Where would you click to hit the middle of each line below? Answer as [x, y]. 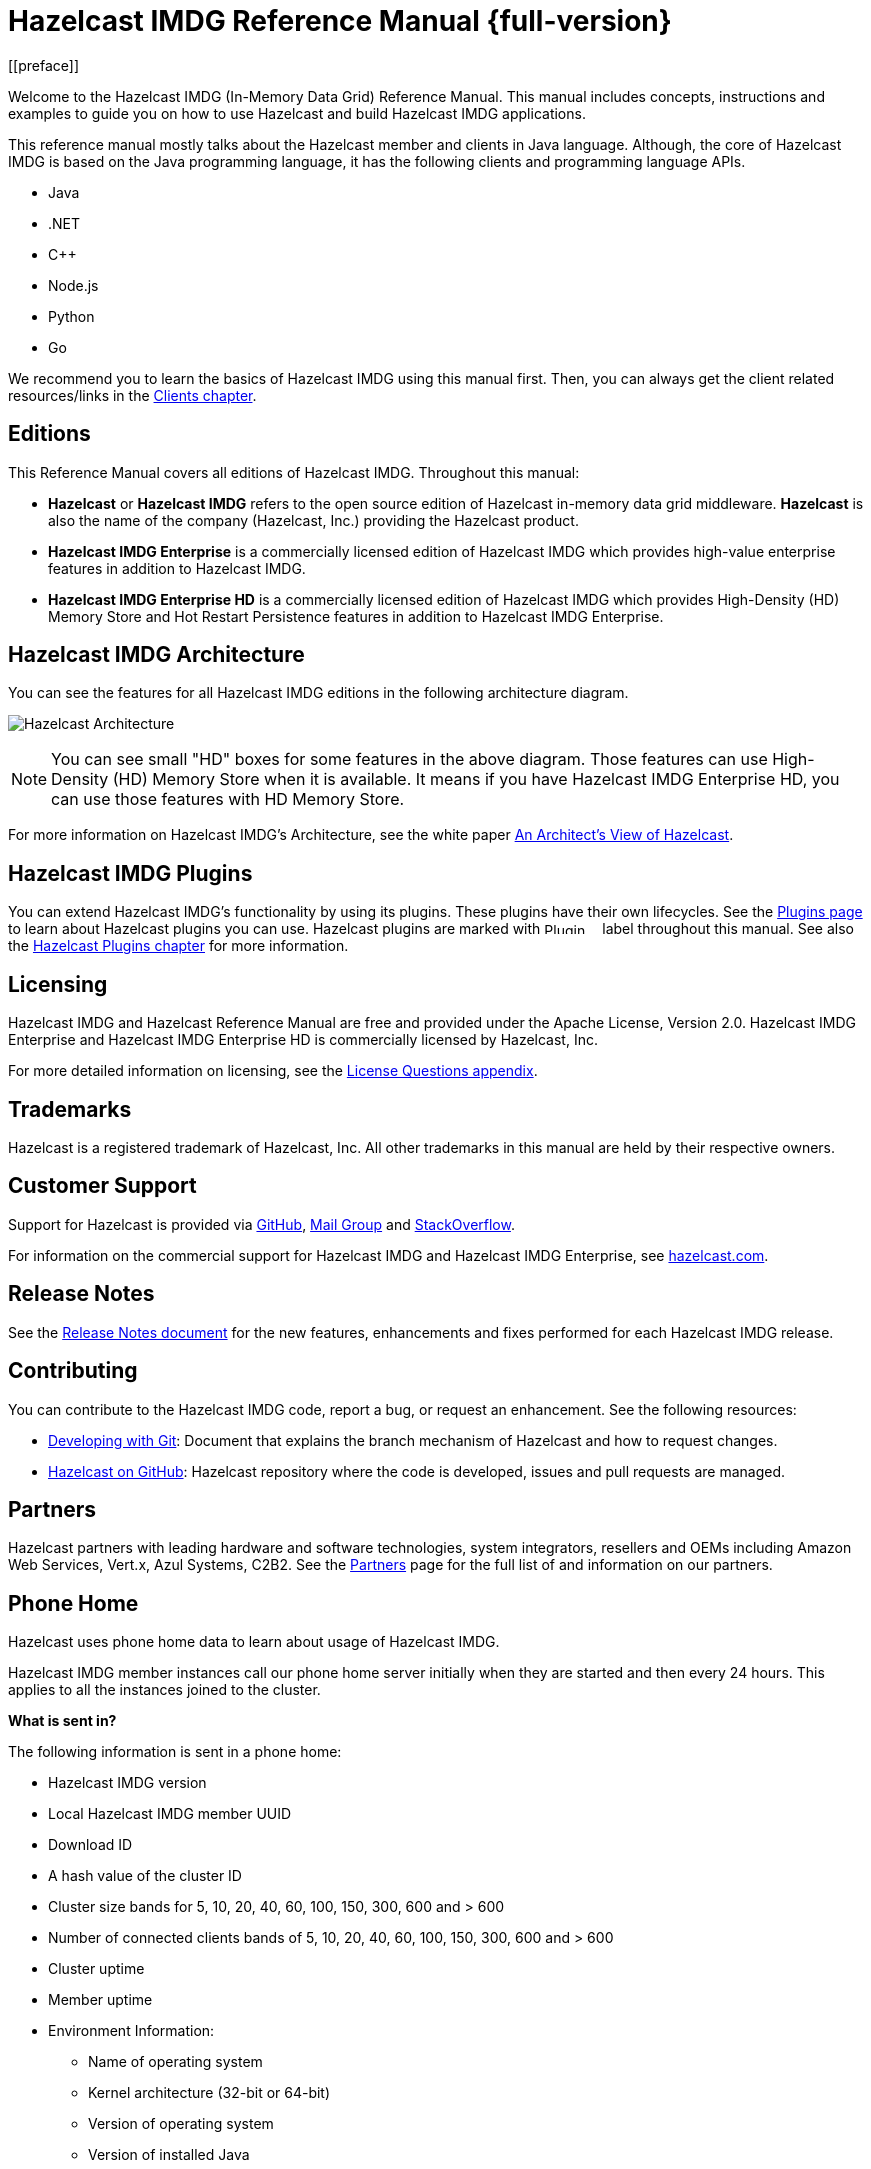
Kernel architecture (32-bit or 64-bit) [209, 2093]
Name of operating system [175, 2062]
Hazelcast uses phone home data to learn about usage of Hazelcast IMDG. [254, 1642]
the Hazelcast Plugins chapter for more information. [178, 946]
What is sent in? [62, 1721]
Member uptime [100, 2000]
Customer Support [102, 1186]
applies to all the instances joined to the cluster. [164, 1690]
